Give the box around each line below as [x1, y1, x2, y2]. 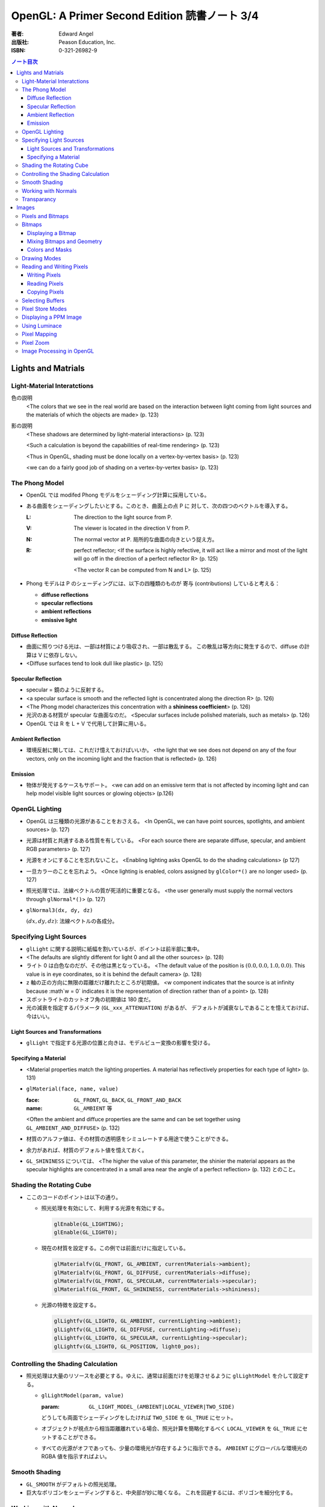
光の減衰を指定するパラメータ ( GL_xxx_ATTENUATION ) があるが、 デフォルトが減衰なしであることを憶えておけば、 [26, 1004, 312, 1011]
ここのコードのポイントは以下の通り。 [26, 1194, 122, 1201]
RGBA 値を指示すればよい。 [41, 1453, 111, 1460]
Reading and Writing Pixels [22, 263, 88, 271]
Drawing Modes [22, 254, 61, 262]
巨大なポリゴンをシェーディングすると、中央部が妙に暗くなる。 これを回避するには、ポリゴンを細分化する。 [26, 1489, 296, 1496]
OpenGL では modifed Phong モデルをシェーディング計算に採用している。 [26, 491, 210, 499]
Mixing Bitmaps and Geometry [27, 238, 102, 245]
